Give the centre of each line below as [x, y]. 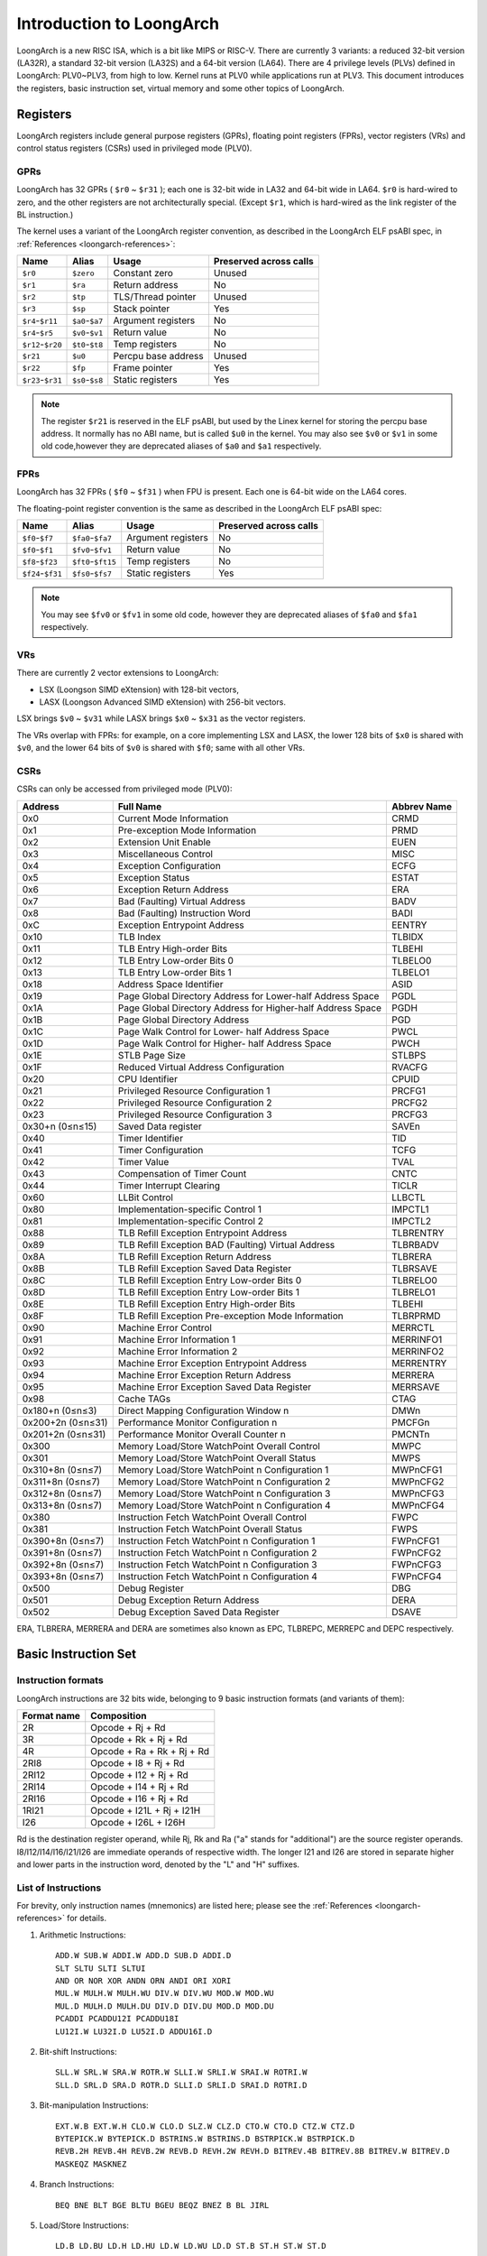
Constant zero [143, 273]
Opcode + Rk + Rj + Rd [139, 1740]
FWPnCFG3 [416, 1564]
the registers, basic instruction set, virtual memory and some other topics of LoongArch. [180, 88]
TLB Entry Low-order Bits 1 [175, 972]
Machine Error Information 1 [177, 1339]
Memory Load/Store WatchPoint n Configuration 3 [224, 1493]
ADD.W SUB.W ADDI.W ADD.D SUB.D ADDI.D [143, 1956]
